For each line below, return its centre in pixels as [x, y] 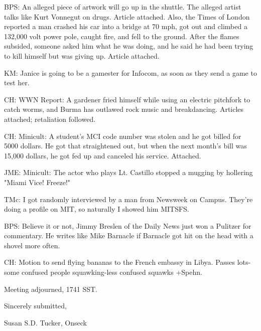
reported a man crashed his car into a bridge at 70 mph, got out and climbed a [126, 26]
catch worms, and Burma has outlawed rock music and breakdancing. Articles [124, 109]
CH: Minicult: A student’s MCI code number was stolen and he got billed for [123, 136]
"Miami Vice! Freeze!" [37, 182]
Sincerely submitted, [35, 306]
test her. [17, 82]
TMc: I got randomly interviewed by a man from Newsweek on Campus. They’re [128, 199]
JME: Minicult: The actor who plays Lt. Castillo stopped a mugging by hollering [128, 172]
